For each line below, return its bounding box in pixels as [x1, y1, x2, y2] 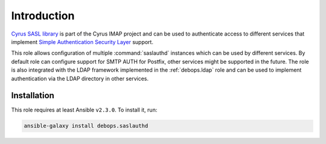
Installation [11, 90, 54, 101]
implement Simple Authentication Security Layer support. [11, 38, 154, 45]
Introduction [11, 9, 75, 22]
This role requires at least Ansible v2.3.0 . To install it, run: [11, 106, 158, 114]
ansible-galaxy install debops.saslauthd [24, 122, 149, 130]
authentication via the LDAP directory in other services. [11, 75, 149, 82]
